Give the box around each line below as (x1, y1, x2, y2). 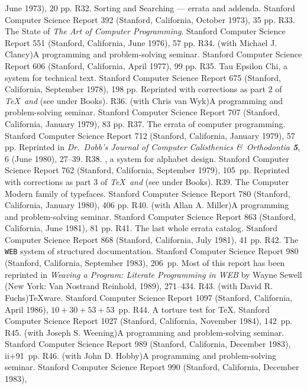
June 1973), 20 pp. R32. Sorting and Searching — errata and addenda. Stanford (5, 2, 295, 14)
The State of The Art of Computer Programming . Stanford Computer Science (5, 25, 286, 37)
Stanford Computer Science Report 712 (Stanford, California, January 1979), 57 (5, 129, 295, 141)
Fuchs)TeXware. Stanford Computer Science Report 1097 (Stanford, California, (5, 291, 293, 303)
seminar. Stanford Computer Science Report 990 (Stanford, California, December (5, 361, 299, 373)
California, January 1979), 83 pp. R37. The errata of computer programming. (5, 117, 286, 129)
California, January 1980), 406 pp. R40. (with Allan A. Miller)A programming (5, 199, 289, 211)
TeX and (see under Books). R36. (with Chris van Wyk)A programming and (5, 94, 283, 106)
